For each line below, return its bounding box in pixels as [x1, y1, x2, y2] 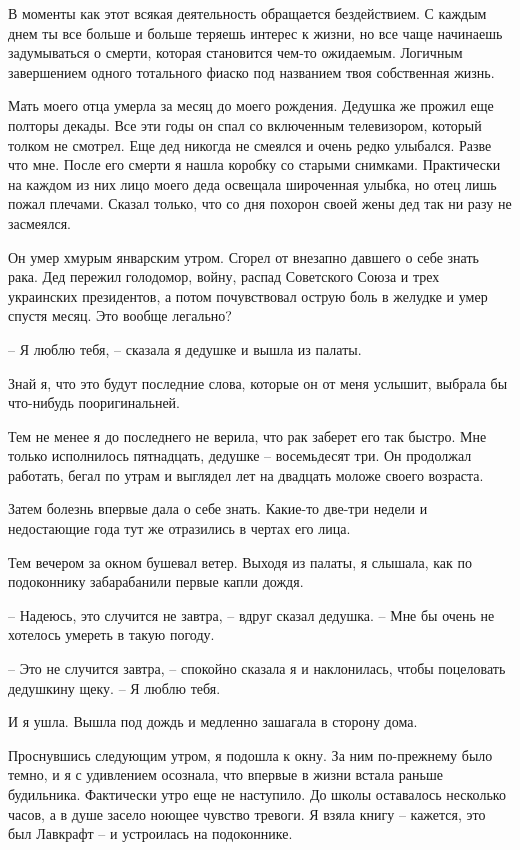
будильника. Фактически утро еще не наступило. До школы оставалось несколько [8, 784, 506, 804]
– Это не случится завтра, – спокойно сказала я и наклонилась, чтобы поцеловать [8, 658, 506, 679]
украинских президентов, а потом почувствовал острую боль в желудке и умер [8, 285, 488, 306]
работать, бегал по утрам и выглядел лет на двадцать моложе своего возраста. [8, 464, 484, 485]
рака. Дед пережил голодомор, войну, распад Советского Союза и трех [8, 266, 440, 287]
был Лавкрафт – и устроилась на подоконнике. [8, 823, 293, 844]
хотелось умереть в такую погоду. [8, 624, 215, 645]
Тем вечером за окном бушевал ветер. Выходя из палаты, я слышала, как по [8, 551, 473, 572]
